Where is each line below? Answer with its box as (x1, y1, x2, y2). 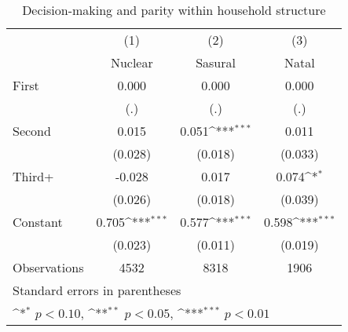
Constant (13, 213, 63, 231)
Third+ (13, 167, 54, 185)
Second (13, 122, 51, 140)
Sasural (196, 53, 236, 71)
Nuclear (110, 53, 153, 71)
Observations (13, 258, 84, 276)
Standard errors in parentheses (13, 281, 181, 299)
